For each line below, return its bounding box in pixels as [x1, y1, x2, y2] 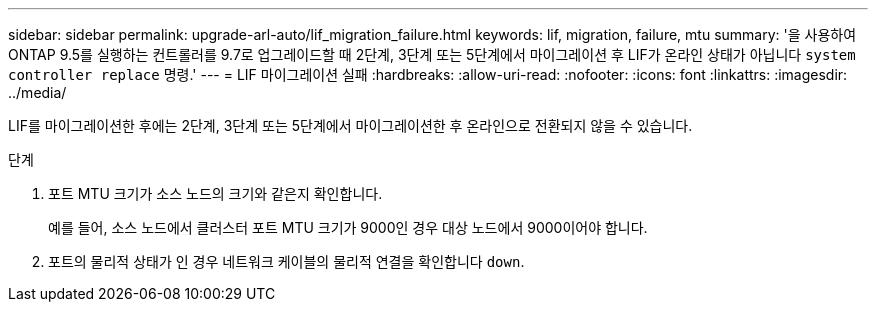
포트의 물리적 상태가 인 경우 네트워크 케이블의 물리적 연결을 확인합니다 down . [48, 253, 525, 270]
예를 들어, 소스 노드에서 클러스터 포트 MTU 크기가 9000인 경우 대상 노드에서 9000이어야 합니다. [48, 219, 648, 236]
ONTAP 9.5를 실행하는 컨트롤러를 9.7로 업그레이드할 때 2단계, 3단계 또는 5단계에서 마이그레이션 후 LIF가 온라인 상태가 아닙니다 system [8, 46, 856, 63]
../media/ [8, 84, 67, 101]
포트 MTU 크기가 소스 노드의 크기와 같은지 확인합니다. [48, 185, 383, 202]
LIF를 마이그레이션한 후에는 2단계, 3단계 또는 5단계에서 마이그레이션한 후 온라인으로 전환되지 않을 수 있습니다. [8, 117, 693, 134]
